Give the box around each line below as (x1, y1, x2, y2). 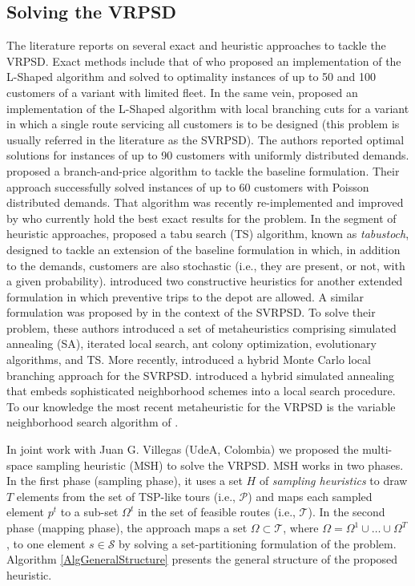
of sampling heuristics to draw (259, 472, 408, 489)
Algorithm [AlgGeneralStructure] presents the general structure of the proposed (6, 551, 398, 568)
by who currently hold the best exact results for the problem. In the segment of (6, 209, 397, 226)
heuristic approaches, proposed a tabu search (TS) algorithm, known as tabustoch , (6, 225, 409, 242)
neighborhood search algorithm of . (6, 414, 179, 430)
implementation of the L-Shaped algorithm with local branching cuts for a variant (6, 99, 409, 116)
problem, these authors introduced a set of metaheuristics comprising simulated (6, 319, 397, 336)
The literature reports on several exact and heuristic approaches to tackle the (6, 37, 386, 54)
